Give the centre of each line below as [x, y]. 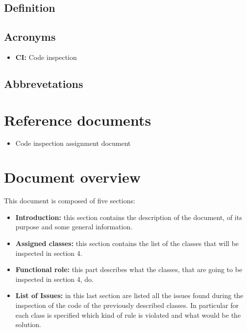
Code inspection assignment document [73, 143]
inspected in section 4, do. [55, 279]
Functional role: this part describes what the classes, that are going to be [129, 269]
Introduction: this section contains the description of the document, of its [129, 217]
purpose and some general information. [74, 227]
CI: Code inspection [46, 57]
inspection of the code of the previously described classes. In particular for [127, 305]
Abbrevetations [44, 83]
